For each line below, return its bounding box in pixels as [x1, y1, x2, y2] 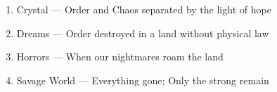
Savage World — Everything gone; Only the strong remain [16, 72, 269, 87]
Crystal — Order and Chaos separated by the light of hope [16, 2, 271, 16]
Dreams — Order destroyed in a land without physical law [16, 25, 269, 40]
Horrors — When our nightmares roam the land [16, 49, 224, 64]
